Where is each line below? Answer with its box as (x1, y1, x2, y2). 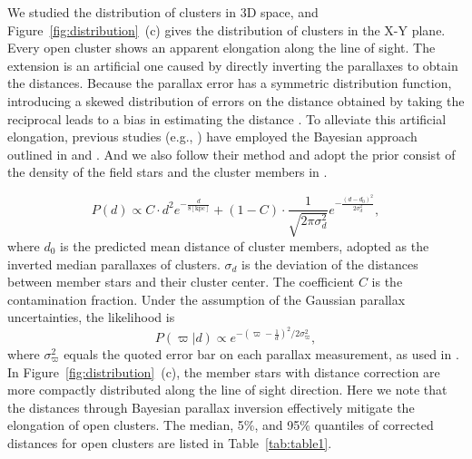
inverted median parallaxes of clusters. (7, 254, 221, 273)
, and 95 (254, 415, 300, 435)
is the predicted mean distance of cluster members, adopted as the (60, 236, 429, 255)
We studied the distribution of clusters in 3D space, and (7, 3, 319, 21)
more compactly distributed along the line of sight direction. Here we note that (7, 380, 447, 399)
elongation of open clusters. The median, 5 (7, 415, 244, 435)
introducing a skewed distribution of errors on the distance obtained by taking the (7, 91, 465, 110)
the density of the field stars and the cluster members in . (7, 162, 328, 181)
